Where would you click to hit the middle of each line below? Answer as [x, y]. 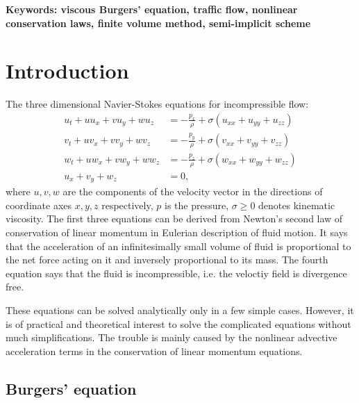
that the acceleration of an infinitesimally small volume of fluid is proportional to [178, 246]
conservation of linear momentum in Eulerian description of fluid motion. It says [177, 232]
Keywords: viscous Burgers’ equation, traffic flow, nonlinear [152, 9]
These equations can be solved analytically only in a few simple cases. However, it [180, 310]
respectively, [127, 205]
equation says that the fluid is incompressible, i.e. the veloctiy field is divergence [176, 273]
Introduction [67, 71]
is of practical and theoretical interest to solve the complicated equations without [178, 323]
